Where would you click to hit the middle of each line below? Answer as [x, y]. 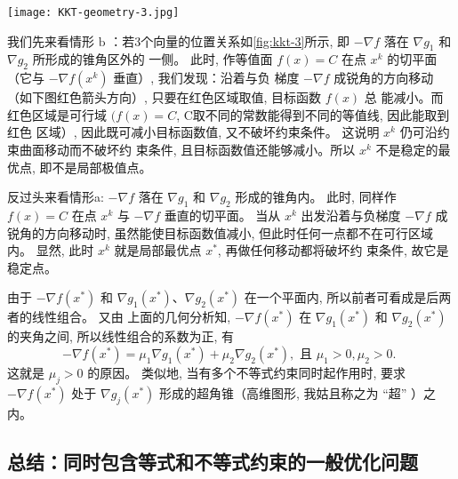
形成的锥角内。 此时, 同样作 [316, 197]
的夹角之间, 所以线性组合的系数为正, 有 [121, 336]
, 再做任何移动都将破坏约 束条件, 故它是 [333, 250]
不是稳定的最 [413, 150]
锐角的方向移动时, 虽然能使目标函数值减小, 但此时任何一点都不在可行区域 [221, 232]
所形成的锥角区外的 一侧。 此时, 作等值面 [153, 59]
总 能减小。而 [404, 97]
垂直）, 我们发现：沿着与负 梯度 [206, 78]
